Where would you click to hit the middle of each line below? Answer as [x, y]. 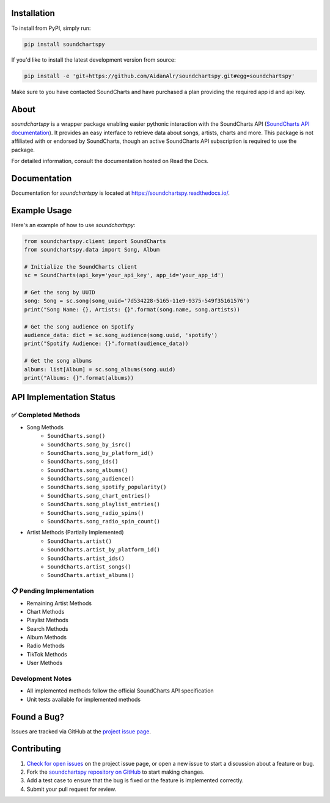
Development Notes [42, 679]
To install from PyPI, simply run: [51, 28]
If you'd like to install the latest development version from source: [94, 60]
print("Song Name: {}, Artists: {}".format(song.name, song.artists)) [132, 309]
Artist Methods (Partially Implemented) [75, 532]
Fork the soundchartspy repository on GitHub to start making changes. [116, 772]
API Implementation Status [63, 397]
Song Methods [45, 427]
